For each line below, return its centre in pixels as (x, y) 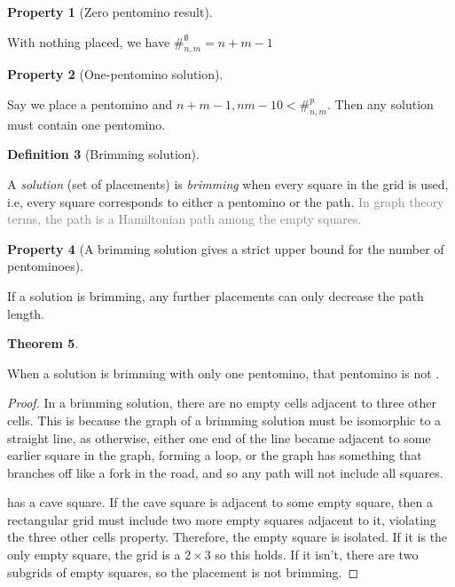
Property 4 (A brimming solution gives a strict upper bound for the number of (226, 248)
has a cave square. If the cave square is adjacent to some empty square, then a (220, 502)
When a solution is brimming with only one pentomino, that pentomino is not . (224, 373)
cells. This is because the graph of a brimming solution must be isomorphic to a (224, 420)
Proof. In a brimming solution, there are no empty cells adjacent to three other (222, 403)
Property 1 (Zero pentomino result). (110, 12)
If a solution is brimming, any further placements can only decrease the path (216, 295)
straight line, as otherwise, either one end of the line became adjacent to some (219, 437)
